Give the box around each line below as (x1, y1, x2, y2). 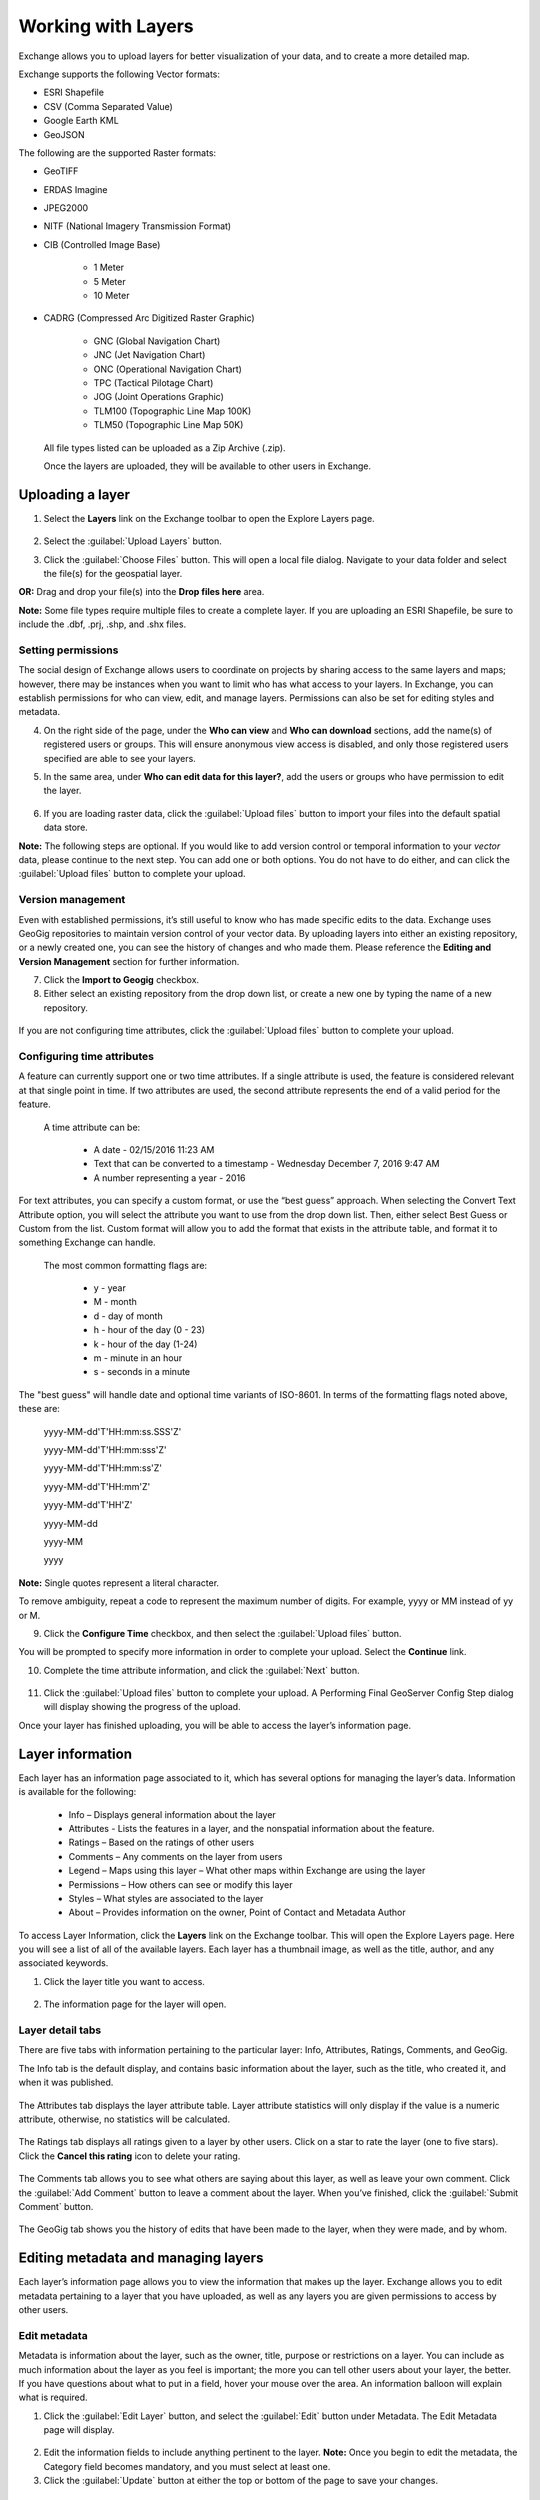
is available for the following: (18, 1786, 137, 1798)
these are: (18, 1403, 60, 1415)
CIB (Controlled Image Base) (43, 238, 161, 250)
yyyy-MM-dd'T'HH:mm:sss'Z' (43, 1444, 167, 1455)
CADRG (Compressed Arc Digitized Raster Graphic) (43, 312, 255, 324)
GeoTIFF (43, 165, 79, 177)
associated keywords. (18, 1957, 109, 1969)
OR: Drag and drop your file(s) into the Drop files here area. (18, 586, 265, 598)
